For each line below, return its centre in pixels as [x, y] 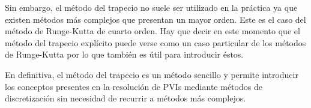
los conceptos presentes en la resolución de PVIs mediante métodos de [134, 86]
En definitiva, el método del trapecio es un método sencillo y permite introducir [152, 74]
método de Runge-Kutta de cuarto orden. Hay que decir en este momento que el [152, 31]
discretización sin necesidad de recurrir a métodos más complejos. [125, 98]
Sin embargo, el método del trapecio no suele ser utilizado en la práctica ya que [151, 7]
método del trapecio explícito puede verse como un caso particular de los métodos [155, 42]
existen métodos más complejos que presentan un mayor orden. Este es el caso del [155, 19]
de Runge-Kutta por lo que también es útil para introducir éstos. [124, 54]
